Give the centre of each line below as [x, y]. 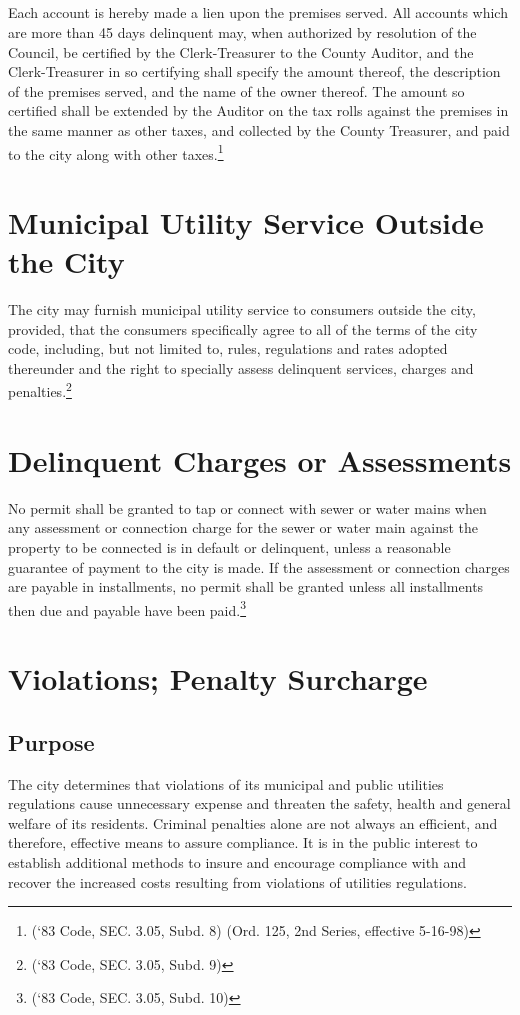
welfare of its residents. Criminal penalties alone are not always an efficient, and [253, 822]
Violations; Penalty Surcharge [218, 678]
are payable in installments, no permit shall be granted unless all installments [246, 586]
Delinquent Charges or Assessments [260, 459]
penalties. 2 [40, 390]
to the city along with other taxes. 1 [116, 152]
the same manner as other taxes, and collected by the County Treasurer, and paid [259, 129]
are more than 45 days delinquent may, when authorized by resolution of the [242, 31]
